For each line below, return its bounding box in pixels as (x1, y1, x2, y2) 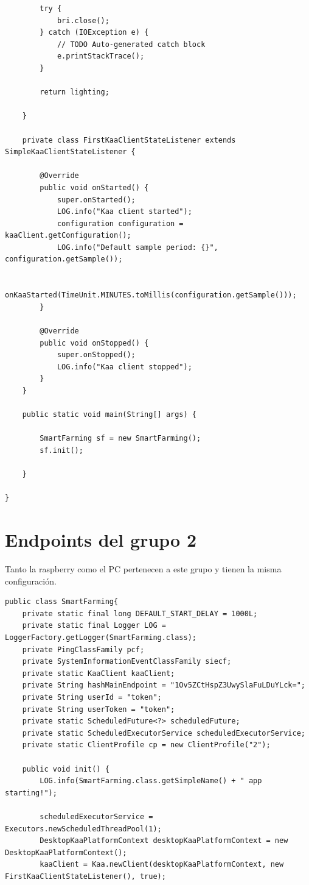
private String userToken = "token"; (22, 705, 175, 714)
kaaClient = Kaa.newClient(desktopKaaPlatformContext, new (40, 860, 284, 869)
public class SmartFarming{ (5, 597, 119, 606)
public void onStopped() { (40, 338, 149, 347)
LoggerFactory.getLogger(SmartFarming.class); (5, 633, 196, 642)
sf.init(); (40, 446, 83, 455)
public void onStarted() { (40, 183, 149, 192)
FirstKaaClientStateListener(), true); (5, 872, 166, 881)
